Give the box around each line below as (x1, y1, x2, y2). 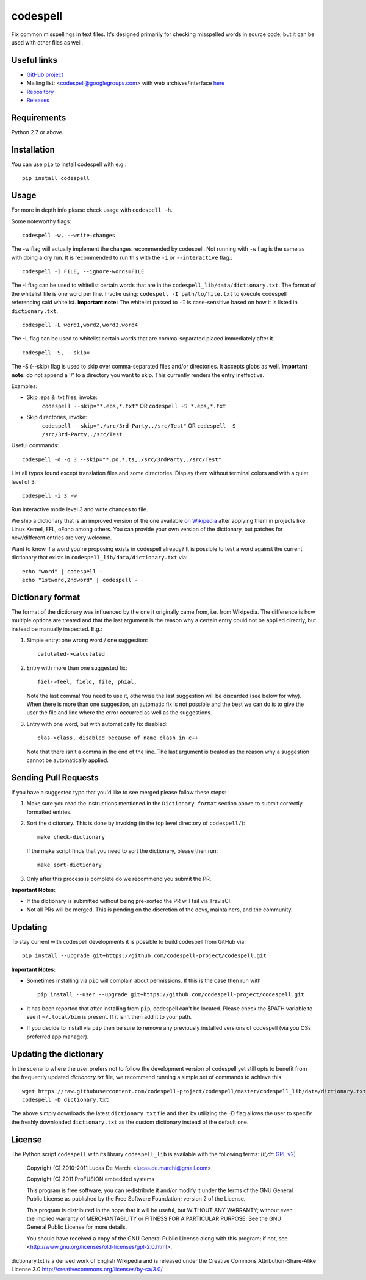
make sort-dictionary (37, 861, 102, 869)
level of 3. (11, 478, 37, 485)
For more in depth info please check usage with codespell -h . (11, 206, 173, 214)
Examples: (11, 382, 38, 390)
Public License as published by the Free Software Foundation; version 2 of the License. (26, 1195, 246, 1203)
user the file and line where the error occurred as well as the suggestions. (26, 709, 212, 716)
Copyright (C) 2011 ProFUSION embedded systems (26, 1175, 155, 1183)
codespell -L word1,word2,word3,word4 (22, 322, 138, 329)
